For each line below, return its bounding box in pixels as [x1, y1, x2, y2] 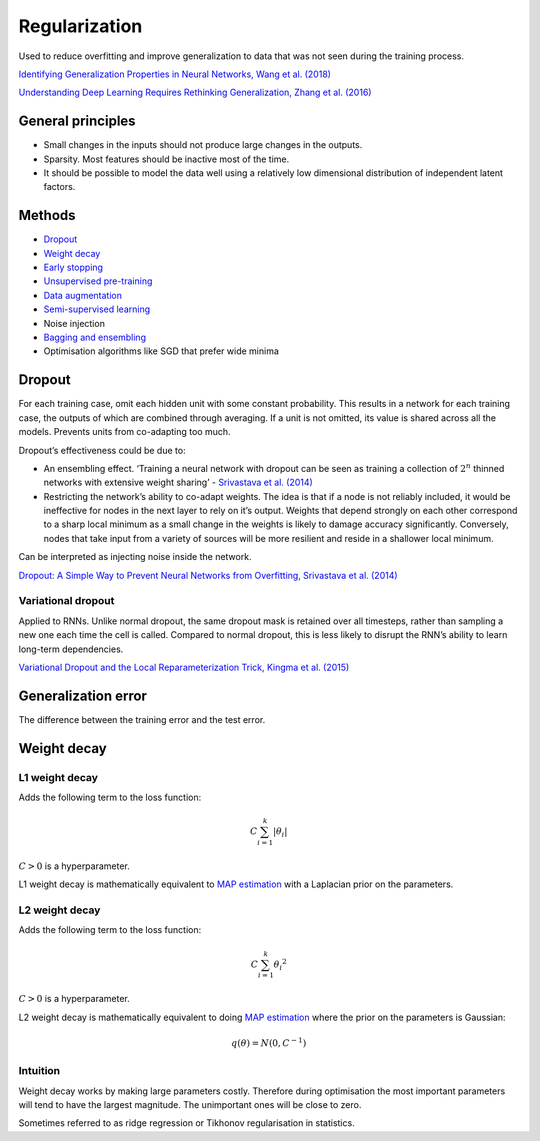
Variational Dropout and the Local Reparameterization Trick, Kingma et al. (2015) [18, 661, 350, 673]
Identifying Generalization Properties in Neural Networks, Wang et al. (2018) [18, 68, 332, 80]
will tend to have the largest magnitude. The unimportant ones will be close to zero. [18, 1099, 362, 1111]
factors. [43, 181, 76, 193]
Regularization [18, 15, 143, 37]
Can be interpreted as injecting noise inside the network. [18, 551, 252, 563]
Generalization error [18, 687, 147, 704]
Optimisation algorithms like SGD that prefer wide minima [43, 345, 280, 357]
